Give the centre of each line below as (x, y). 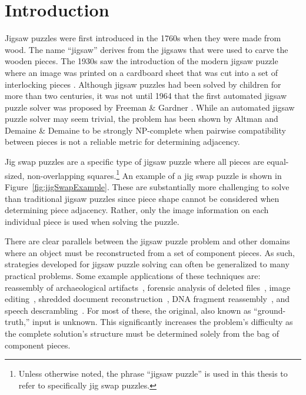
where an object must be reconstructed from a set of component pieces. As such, (150, 252)
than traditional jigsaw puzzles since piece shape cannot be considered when (142, 198)
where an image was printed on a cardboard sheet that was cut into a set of (141, 72)
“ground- (270, 310)
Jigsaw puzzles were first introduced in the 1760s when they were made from (143, 38)
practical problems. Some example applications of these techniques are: (133, 276)
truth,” (17, 322)
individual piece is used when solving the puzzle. (92, 221)
